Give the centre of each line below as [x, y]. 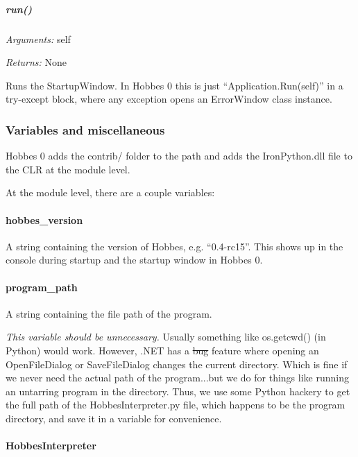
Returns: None [36, 62]
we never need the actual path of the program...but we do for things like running [177, 378]
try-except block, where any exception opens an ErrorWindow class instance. [169, 99]
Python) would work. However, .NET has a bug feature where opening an [162, 350]
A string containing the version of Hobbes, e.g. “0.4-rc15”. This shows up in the [174, 246]
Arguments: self [38, 38]
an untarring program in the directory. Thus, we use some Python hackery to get [178, 391]
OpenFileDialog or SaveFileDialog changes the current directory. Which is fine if [177, 364]
